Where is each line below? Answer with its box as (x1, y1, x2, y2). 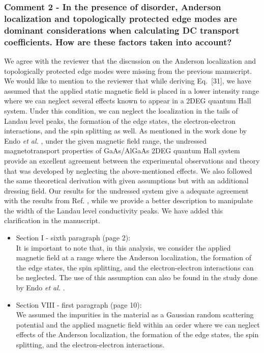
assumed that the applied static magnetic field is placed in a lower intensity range (4, 85, 259, 96)
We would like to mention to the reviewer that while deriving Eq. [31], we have (4, 75, 251, 86)
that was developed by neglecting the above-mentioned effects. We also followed (4, 165, 252, 176)
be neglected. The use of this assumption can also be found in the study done (16, 272, 258, 283)
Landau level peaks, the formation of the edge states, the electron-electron (4, 115, 236, 126)
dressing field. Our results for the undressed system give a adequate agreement (4, 185, 249, 196)
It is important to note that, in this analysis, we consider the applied (16, 242, 231, 253)
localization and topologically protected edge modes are (4, 12, 237, 24)
